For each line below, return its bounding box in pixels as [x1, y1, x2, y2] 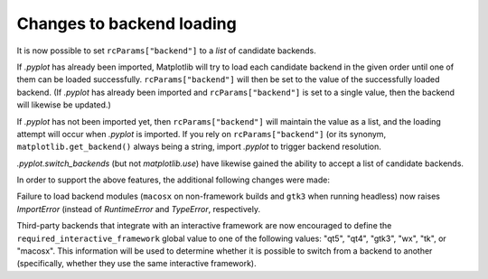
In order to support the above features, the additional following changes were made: [16, 174, 330, 185]
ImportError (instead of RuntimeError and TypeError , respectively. [16, 203, 261, 214]
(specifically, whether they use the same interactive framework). [16, 258, 257, 269]
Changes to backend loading [16, 14, 237, 33]
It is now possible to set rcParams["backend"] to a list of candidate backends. [16, 45, 316, 56]
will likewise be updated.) [16, 99, 112, 110]
